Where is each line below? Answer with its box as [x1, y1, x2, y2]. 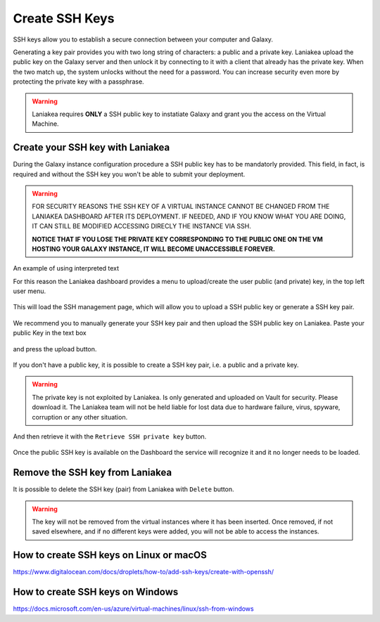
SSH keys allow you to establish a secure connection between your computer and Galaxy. [13, 35, 274, 44]
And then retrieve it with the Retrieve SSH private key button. [13, 432, 207, 441]
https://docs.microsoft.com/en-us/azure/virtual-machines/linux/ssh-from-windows [13, 604, 254, 613]
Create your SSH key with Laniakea [13, 141, 170, 154]
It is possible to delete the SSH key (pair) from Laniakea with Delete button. [13, 485, 235, 493]
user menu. [13, 287, 46, 295]
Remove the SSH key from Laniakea [13, 467, 172, 479]
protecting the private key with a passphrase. [13, 77, 144, 86]
